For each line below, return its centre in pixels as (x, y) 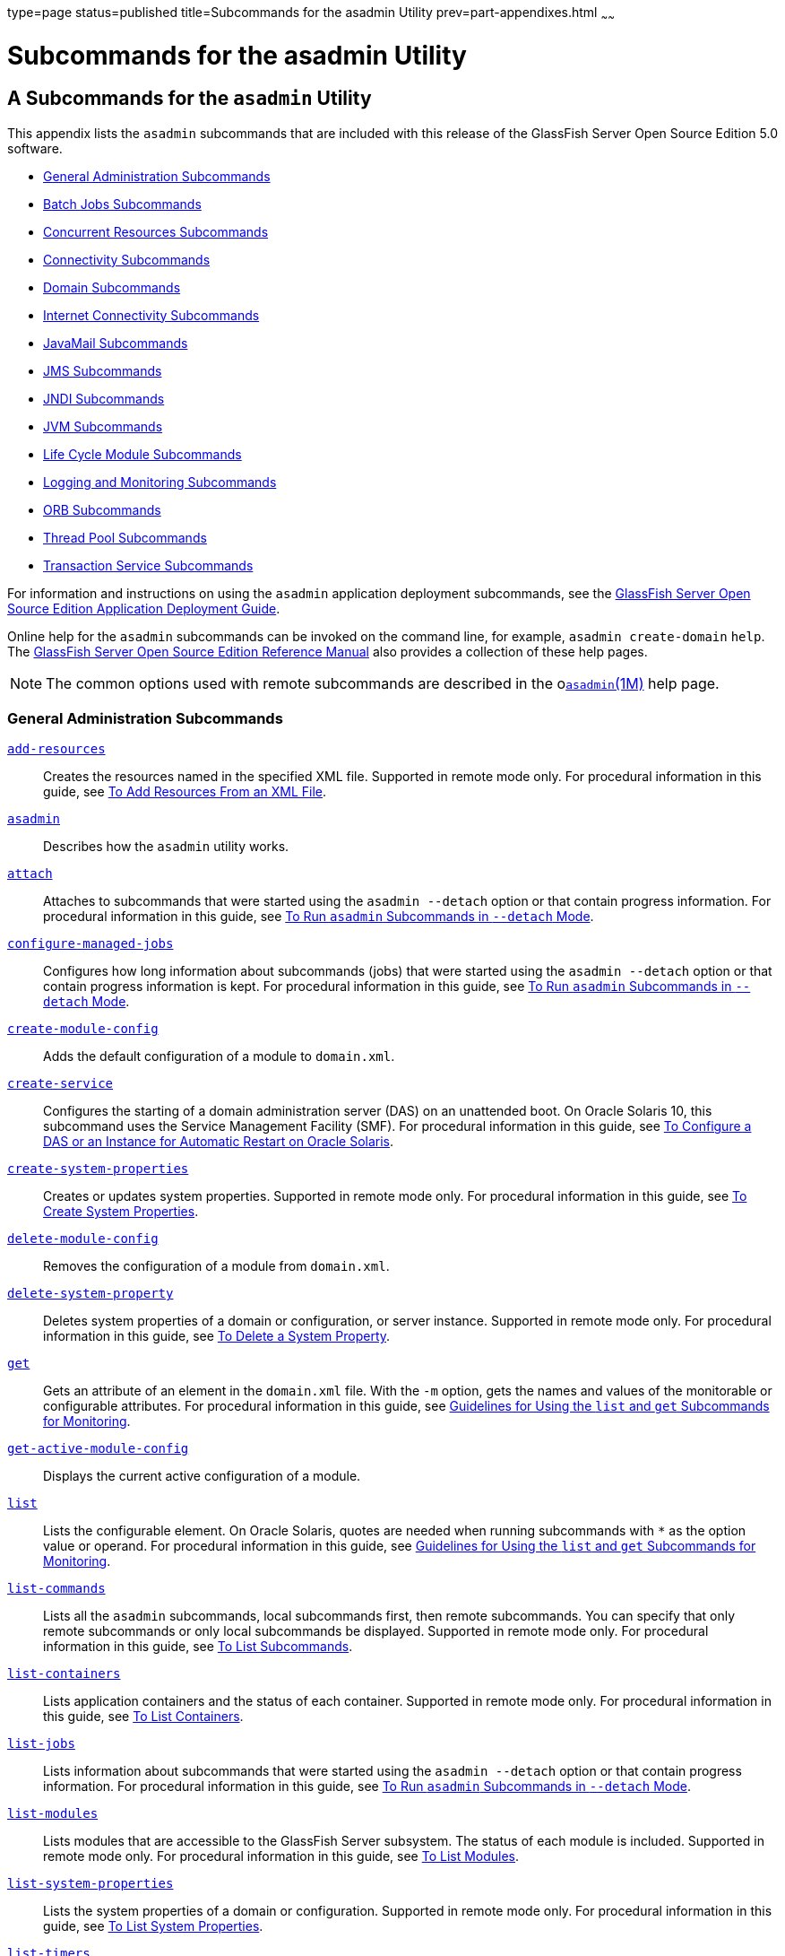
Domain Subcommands (112, 287)
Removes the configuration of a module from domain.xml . (216, 1266)
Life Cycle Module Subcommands (142, 454)
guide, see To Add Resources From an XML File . (185, 792)
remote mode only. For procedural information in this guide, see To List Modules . (281, 1856)
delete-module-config (83, 1239)
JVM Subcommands (103, 426)
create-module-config (83, 1029)
